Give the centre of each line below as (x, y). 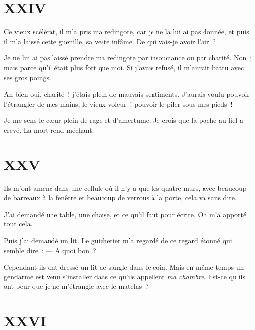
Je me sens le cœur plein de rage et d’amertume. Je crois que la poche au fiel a (124, 120)
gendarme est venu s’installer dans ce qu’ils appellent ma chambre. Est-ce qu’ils (125, 276)
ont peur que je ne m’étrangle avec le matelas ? (76, 286)
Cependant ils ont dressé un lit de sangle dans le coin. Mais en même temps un (124, 267)
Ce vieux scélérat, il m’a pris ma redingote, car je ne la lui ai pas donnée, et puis (127, 31)
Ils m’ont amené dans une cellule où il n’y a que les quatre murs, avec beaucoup (125, 188)
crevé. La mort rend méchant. (49, 130)
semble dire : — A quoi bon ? (50, 250)
